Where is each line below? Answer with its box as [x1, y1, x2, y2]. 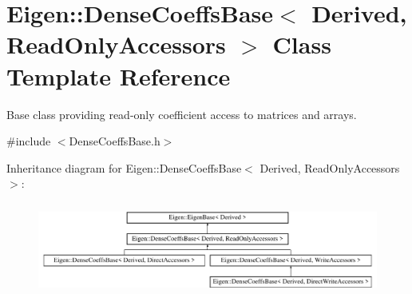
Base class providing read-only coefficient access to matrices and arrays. [6, 105, 357, 122]
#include [6, 133, 51, 149]
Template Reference [6, 59, 231, 92]
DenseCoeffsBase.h [69, 133, 160, 149]
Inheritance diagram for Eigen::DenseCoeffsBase [6, 159, 242, 176]
